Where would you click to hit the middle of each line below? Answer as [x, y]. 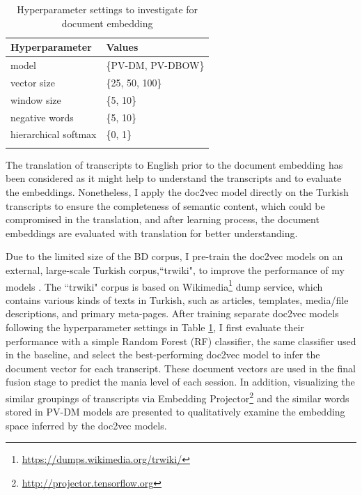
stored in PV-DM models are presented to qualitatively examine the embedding [175, 412]
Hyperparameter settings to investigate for [108, 9]
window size [36, 99]
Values [122, 47]
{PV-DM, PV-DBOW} [155, 65]
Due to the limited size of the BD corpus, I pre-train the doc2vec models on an [174, 256]
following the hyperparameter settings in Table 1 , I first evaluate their [155, 327]
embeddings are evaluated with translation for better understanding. [152, 233]
